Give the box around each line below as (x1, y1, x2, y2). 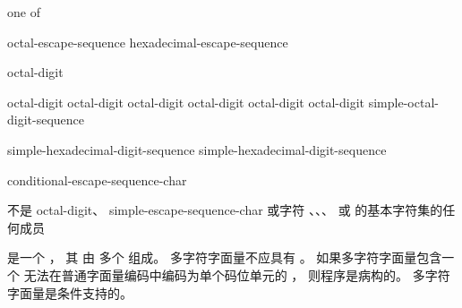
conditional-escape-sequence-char (7, 170, 187, 189)
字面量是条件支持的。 (7, 283, 133, 302)
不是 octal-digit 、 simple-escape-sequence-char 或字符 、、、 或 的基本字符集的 (7, 201, 443, 219)
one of (7, 3, 40, 21)
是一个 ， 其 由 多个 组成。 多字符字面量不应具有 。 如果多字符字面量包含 (7, 248, 442, 267)
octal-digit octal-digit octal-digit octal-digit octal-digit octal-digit (7, 92, 365, 111)
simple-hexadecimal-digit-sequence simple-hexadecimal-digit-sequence (7, 140, 387, 158)
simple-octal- (368, 92, 439, 111)
